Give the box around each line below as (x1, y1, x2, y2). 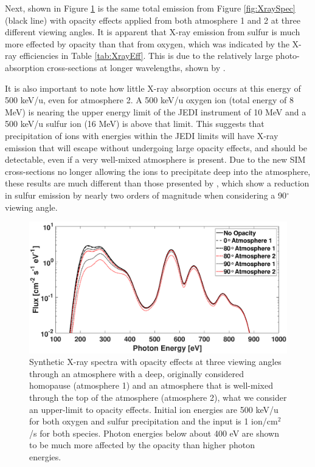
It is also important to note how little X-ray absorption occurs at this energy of (5, 81, 301, 94)
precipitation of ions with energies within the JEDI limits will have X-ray (5, 129, 279, 141)
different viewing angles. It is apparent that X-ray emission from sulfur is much (5, 26, 300, 38)
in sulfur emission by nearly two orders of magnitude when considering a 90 (5, 188, 286, 201)
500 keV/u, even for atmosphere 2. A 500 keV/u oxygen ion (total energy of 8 (5, 94, 294, 106)
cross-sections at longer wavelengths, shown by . (47, 61, 226, 73)
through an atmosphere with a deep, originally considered (29, 367, 244, 380)
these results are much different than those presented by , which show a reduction (5, 177, 310, 189)
